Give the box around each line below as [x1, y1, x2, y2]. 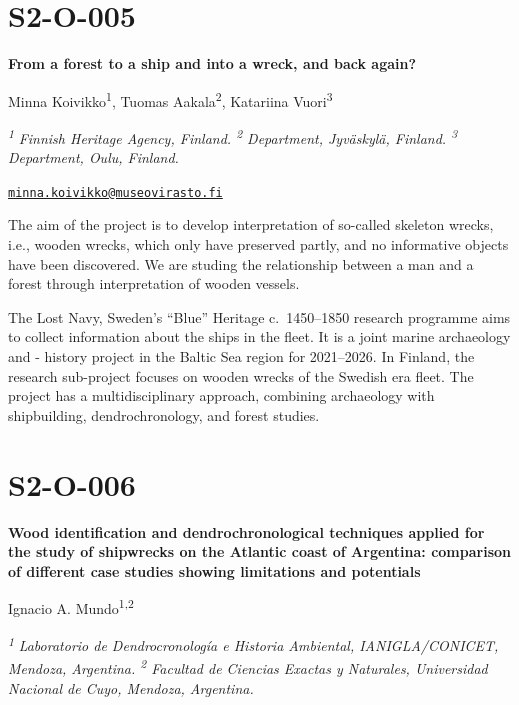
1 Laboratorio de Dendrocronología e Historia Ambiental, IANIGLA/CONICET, [8, 632, 499, 656]
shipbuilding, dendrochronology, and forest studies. [8, 404, 320, 425]
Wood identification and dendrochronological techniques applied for [8, 521, 485, 542]
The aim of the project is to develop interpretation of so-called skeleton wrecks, [8, 214, 494, 235]
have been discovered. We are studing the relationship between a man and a [8, 253, 474, 274]
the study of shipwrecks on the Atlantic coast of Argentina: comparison [8, 541, 512, 562]
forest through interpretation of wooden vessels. [8, 273, 300, 294]
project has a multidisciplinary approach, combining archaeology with [8, 385, 435, 406]
